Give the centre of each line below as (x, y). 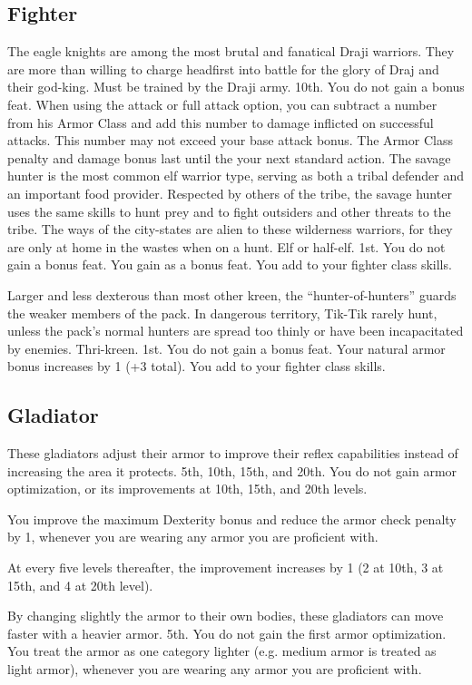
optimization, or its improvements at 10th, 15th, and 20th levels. (187, 489)
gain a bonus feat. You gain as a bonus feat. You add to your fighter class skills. (230, 264)
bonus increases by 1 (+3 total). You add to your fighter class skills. (197, 366)
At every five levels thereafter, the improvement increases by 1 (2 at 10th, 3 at (226, 568)
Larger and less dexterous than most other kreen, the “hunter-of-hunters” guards (232, 294)
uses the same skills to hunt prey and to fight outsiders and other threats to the (229, 211)
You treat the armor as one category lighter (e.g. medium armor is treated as (222, 651)
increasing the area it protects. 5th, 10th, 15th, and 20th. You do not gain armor (232, 470)
